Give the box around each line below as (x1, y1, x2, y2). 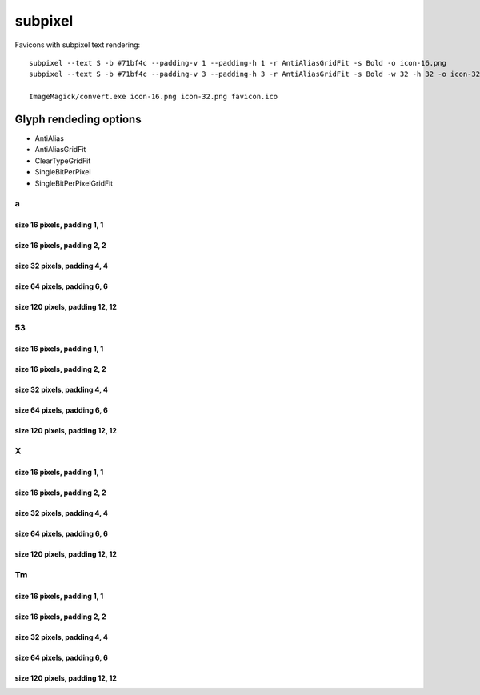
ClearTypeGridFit (34, 156, 91, 166)
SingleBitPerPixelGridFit (34, 178, 114, 188)
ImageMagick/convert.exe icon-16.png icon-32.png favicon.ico (29, 92, 278, 102)
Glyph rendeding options (14, 112, 142, 126)
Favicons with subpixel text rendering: (14, 40, 141, 50)
